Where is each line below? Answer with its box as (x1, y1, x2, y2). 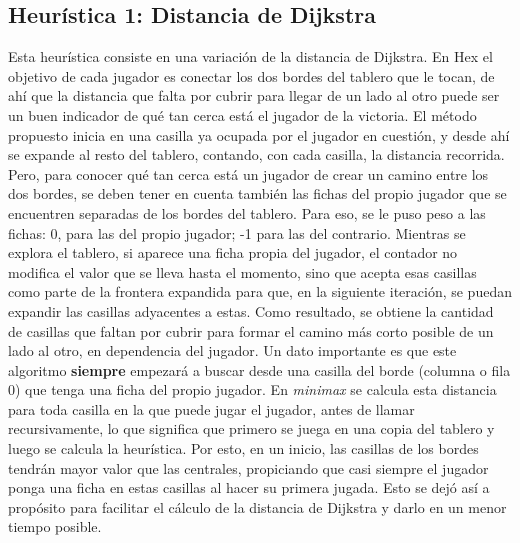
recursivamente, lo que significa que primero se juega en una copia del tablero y (8, 418, 495, 439)
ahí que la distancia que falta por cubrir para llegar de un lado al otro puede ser (8, 85, 500, 106)
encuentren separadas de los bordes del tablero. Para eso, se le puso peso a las (8, 202, 486, 223)
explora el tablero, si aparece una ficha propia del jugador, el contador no (8, 242, 458, 263)
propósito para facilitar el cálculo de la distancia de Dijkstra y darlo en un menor (8, 496, 507, 517)
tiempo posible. (8, 516, 102, 537)
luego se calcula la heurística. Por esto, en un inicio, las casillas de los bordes (8, 438, 479, 459)
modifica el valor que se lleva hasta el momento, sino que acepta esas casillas (8, 261, 477, 282)
